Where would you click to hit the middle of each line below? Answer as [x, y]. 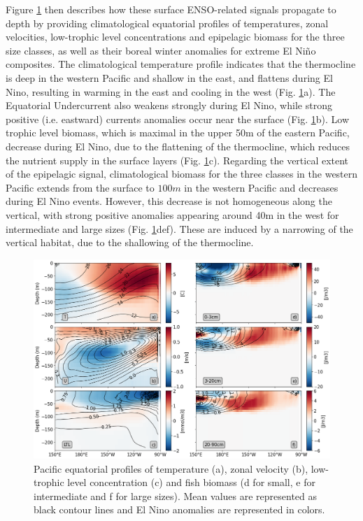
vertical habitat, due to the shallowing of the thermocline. [130, 242]
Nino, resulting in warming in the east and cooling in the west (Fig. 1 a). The [171, 91]
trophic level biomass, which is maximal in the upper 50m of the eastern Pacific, [178, 133]
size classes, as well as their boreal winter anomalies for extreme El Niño [161, 50]
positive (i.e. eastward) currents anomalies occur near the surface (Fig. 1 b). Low [177, 119]
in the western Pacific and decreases [261, 187]
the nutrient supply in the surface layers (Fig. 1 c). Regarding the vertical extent [177, 160]
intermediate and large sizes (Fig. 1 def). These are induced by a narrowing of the [179, 228]
